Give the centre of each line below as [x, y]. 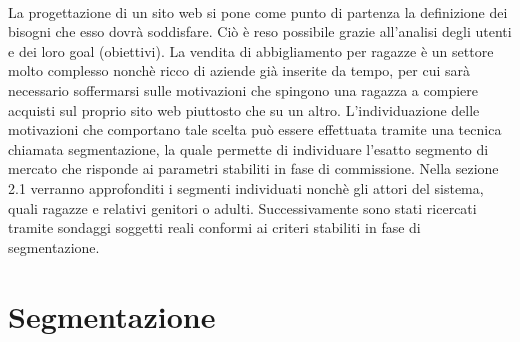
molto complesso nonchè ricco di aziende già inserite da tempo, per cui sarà [239, 70]
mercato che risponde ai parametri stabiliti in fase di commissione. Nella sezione [253, 168]
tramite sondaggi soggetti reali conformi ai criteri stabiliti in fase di [214, 227]
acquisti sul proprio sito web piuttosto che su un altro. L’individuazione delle [244, 109]
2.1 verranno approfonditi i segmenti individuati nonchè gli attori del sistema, [246, 187]
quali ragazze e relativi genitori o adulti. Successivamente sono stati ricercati [242, 207]
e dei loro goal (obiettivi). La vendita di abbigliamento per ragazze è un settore [251, 50]
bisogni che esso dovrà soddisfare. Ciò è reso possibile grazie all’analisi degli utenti [260, 31]
